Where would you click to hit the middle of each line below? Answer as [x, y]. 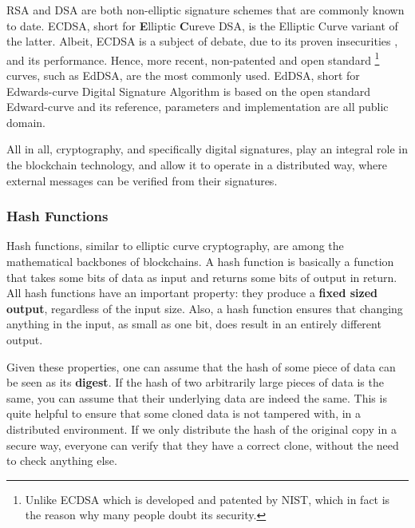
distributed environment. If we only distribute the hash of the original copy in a [202, 429]
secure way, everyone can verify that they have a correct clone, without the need [203, 445]
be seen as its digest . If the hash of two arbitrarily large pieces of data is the [195, 382]
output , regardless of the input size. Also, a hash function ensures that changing [205, 308]
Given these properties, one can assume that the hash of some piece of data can [201, 366]
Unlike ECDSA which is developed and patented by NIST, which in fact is [207, 499]
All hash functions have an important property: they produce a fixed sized [192, 293]
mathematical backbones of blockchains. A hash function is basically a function [200, 261]
